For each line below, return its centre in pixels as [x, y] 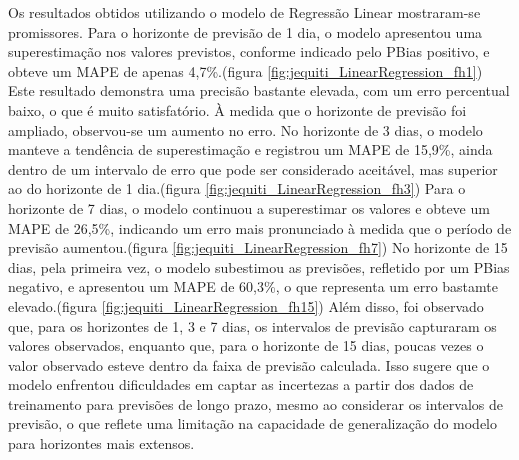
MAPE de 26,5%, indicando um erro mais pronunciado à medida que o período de [260, 227]
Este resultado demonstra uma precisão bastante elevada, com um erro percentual [259, 90]
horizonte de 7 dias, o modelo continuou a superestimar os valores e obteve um [249, 207]
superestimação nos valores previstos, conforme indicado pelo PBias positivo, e [249, 51]
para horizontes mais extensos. [101, 443]
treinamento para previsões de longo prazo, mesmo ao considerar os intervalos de [255, 403]
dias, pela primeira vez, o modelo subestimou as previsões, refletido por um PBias [259, 266]
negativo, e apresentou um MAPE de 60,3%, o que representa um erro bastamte [253, 286]
